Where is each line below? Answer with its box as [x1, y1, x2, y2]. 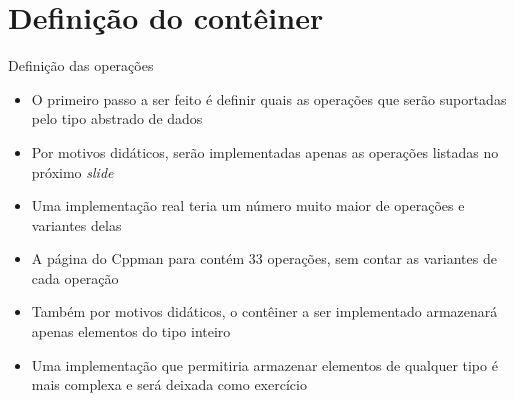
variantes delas [31, 214, 122, 235]
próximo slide [31, 161, 114, 182]
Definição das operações [8, 55, 154, 76]
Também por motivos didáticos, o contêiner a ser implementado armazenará [31, 301, 498, 322]
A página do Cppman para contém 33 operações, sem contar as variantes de [31, 248, 497, 269]
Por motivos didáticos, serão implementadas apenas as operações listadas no [31, 141, 499, 162]
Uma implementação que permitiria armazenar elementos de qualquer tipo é [31, 354, 498, 375]
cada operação [31, 267, 119, 288]
